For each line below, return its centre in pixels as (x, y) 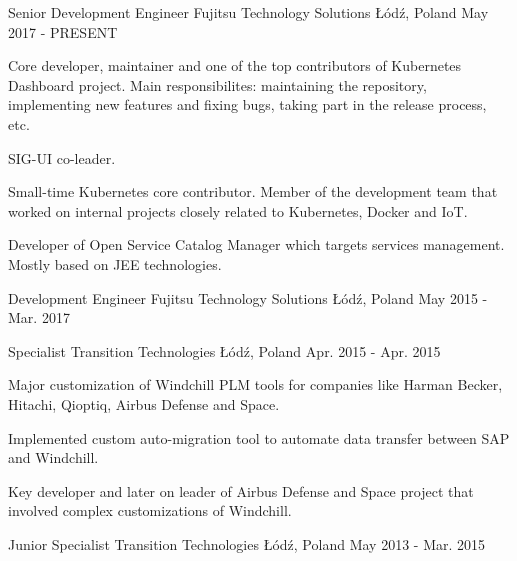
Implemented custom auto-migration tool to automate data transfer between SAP (259, 437)
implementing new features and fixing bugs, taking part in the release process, (247, 104)
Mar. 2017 (39, 317)
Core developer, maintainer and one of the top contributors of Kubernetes (235, 65)
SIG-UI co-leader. (62, 157)
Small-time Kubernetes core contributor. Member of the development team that (253, 191)
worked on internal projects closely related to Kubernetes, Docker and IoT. (238, 210)
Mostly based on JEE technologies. (115, 263)
